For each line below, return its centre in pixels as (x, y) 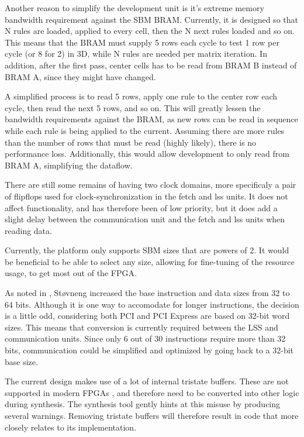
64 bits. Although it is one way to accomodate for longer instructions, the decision (152, 304)
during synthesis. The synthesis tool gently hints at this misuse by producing (143, 404)
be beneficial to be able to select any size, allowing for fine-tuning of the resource (150, 261)
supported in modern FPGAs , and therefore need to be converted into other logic (152, 392)
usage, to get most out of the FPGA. (71, 273)
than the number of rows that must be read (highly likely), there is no (131, 142)
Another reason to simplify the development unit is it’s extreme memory (134, 8)
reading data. (28, 230)
